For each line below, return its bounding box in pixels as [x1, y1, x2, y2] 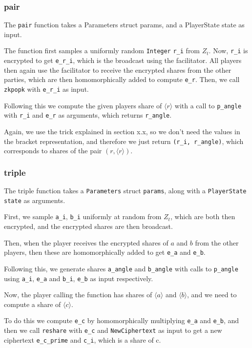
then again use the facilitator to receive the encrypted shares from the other [4, 64, 231, 75]
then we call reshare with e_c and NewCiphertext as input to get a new [4, 325, 222, 335]
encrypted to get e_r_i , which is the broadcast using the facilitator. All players [4, 55, 242, 65]
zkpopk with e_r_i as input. [4, 84, 89, 94]
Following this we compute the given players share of [4, 100, 162, 110]
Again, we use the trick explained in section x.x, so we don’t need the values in [4, 126, 240, 136]
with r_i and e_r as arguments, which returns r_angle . [4, 110, 172, 120]
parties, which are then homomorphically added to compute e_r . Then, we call [4, 74, 240, 84]
